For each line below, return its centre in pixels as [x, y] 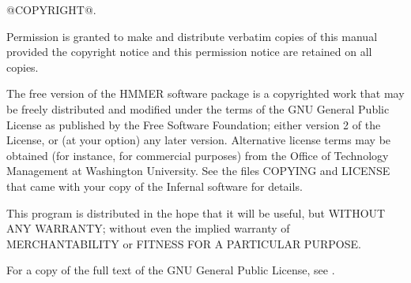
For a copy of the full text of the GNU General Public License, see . [171, 270]
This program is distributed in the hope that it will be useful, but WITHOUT [196, 212]
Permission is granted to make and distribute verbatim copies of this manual [192, 36]
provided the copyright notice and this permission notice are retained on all [189, 52]
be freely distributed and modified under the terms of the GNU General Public [198, 108]
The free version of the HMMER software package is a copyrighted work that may [205, 93]
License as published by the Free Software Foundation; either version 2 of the [194, 124]
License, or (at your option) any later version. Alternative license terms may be [199, 140]
